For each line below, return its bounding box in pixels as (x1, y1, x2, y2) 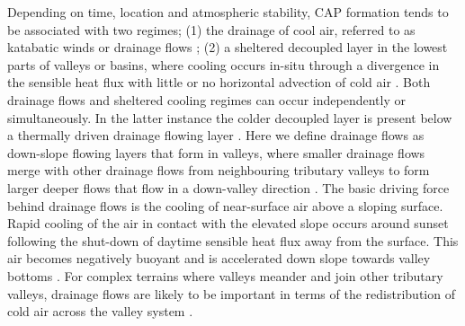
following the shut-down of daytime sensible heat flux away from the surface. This (7, 231, 459, 250)
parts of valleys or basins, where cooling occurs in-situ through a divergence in (7, 55, 440, 74)
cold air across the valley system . (7, 302, 193, 321)
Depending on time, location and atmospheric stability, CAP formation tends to (7, 3, 449, 21)
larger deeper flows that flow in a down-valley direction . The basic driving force (7, 178, 450, 197)
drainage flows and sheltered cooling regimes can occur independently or (7, 90, 406, 109)
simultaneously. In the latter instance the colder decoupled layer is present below (7, 108, 452, 127)
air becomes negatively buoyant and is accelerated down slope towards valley (7, 249, 431, 268)
